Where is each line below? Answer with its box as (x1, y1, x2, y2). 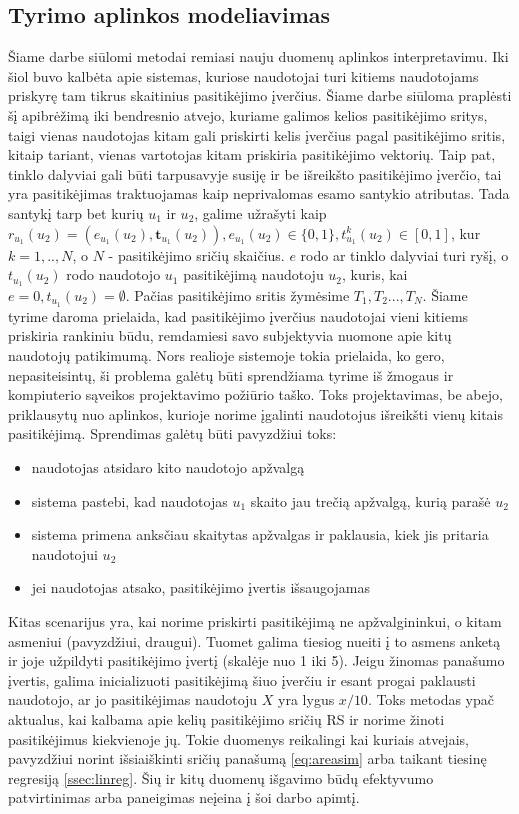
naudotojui (31, 543, 98, 564)
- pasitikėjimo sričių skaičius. (108, 244, 285, 265)
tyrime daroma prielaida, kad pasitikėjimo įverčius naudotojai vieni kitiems (8, 305, 469, 326)
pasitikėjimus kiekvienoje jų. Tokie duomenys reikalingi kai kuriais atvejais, (8, 728, 469, 749)
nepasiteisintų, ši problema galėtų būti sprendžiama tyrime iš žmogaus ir (8, 364, 454, 385)
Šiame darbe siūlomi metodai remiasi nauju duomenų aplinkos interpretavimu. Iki (8, 46, 509, 67)
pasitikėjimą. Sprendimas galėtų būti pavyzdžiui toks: (8, 423, 337, 444)
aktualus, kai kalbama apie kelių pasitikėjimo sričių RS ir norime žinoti (8, 708, 445, 729)
